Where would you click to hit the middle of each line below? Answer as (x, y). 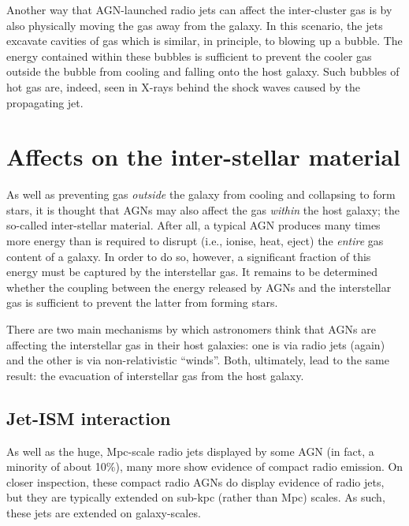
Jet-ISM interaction (89, 418)
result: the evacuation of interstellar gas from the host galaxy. (155, 375)
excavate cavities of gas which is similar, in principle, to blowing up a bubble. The (204, 41)
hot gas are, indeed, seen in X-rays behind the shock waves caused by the (183, 86)
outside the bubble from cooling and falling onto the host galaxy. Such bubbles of (203, 71)
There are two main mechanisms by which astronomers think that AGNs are (191, 329)
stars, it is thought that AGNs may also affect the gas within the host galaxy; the (203, 209)
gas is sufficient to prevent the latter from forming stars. (142, 302)
